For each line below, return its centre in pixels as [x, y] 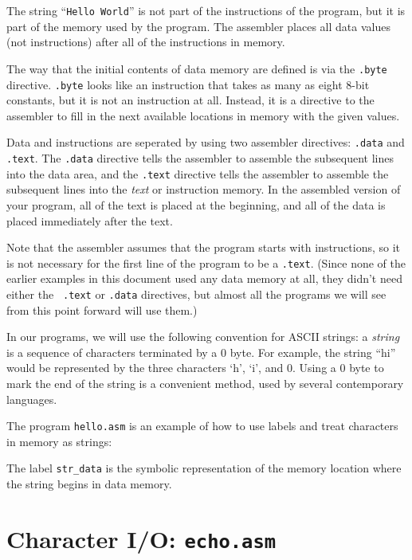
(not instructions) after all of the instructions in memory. [146, 42]
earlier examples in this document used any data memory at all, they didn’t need [204, 278]
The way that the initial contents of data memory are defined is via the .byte [197, 68]
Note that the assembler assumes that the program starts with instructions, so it [204, 247]
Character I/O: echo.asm [141, 538]
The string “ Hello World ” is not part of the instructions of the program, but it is [206, 10]
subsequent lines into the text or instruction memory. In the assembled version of [204, 189]
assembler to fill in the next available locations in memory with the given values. [203, 115]
